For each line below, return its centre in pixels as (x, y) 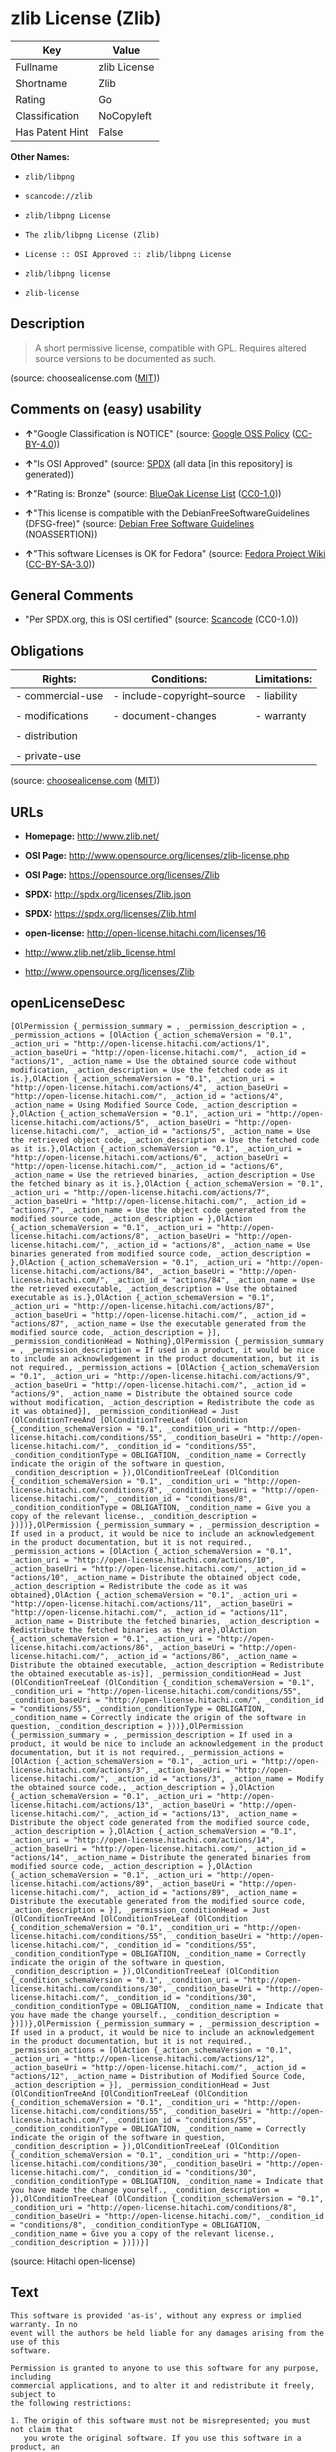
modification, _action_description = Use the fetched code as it (149, 1070)
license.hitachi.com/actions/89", (82, 1883)
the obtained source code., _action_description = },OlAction (142, 1787)
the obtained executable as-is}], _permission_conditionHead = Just (156, 1673)
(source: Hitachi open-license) (73, 2261)
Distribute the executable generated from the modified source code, (158, 1901)
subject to (33, 2394)
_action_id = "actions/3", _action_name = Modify (219, 1778)
